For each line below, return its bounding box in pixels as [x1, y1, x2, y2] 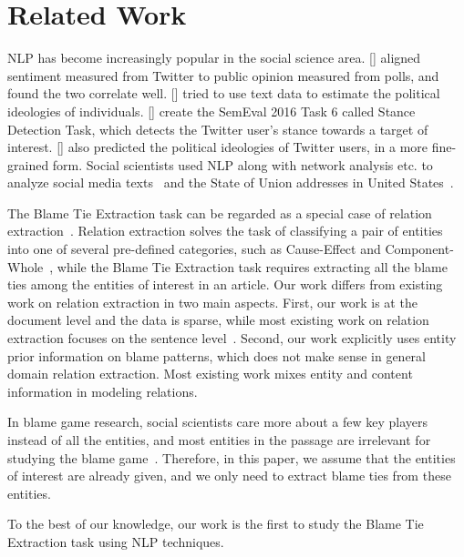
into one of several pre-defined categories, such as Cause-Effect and [7, 239, 381, 258]
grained [7, 155, 49, 174]
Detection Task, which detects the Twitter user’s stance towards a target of [7, 119, 428, 138]
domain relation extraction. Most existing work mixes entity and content [7, 364, 413, 383]
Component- [385, 239, 454, 258]
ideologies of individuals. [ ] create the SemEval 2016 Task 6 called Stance [7, 101, 416, 120]
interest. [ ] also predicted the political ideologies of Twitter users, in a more [7, 137, 428, 157]
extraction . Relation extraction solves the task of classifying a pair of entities [7, 221, 443, 240]
